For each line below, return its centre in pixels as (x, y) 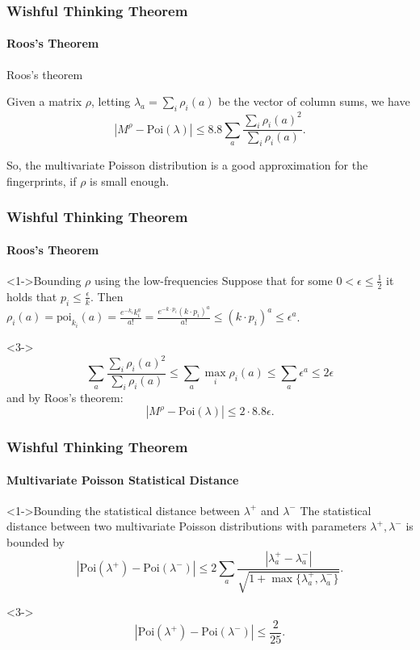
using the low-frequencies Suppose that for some (213, 280)
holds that (32, 296)
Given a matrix (44, 101)
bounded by (36, 542)
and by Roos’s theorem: (65, 397)
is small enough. (130, 180)
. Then (107, 296)
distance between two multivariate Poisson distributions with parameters (187, 526)
